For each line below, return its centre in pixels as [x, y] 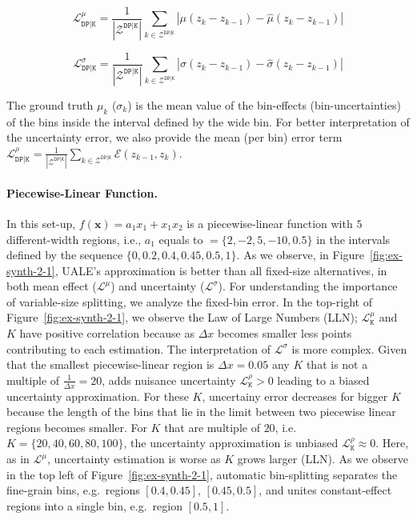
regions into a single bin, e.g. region [94, 505]
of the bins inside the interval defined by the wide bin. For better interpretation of [208, 121]
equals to [181, 239]
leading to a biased [323, 380]
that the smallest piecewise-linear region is [110, 364]
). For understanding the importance [308, 286]
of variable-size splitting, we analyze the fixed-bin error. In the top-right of [189, 301]
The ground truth [50, 104]
